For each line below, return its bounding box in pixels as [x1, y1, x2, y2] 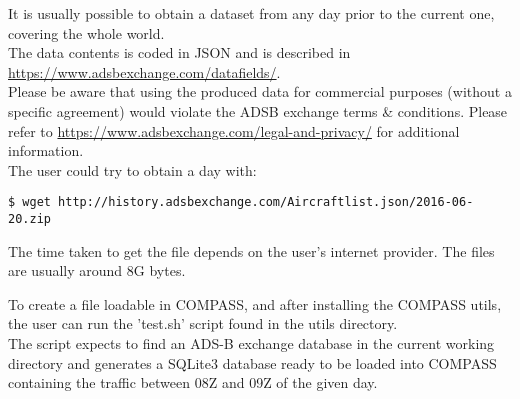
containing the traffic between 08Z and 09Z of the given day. [8, 372, 378, 393]
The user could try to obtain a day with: [8, 159, 257, 180]
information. [8, 140, 84, 161]
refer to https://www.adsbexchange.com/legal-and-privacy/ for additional [8, 120, 460, 141]
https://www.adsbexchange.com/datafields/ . [8, 61, 281, 82]
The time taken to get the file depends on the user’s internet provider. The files [8, 240, 495, 261]
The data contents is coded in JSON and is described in [8, 42, 351, 63]
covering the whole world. [8, 22, 165, 43]
